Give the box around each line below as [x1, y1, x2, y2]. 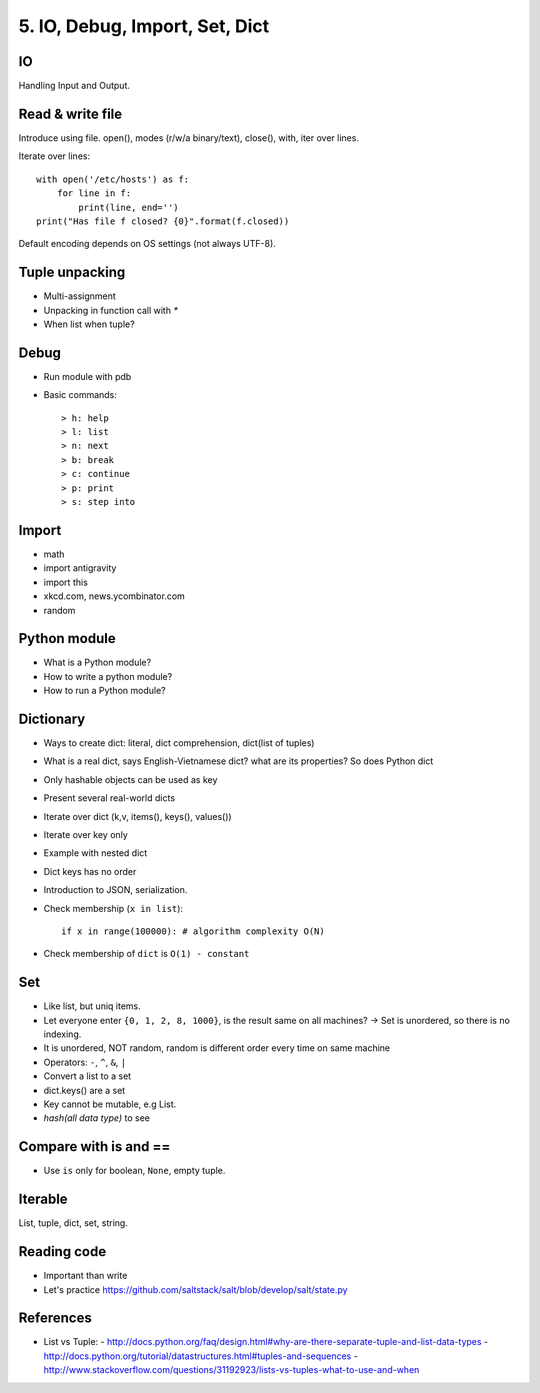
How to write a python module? [43, 670, 173, 682]
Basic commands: [43, 389, 117, 401]
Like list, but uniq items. [43, 1000, 141, 1012]
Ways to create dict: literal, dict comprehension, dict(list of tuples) [43, 737, 315, 749]
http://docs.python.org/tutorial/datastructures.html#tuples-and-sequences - [43, 1350, 359, 1362]
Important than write [43, 1270, 128, 1282]
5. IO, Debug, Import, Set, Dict [18, 15, 270, 37]
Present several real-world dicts [43, 792, 175, 804]
